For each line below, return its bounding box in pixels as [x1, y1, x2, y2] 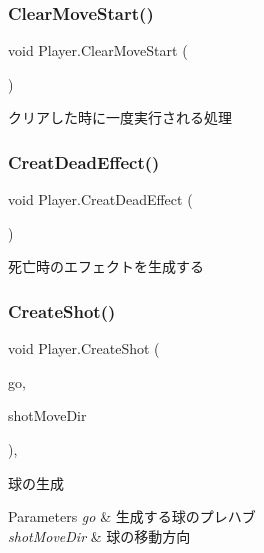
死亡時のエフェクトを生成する [8, 256, 204, 277]
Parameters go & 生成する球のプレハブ [8, 506, 256, 527]
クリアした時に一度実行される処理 [8, 107, 232, 128]
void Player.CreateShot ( [8, 338, 160, 359]
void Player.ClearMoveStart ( [8, 40, 188, 61]
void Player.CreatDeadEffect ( [8, 189, 193, 210]
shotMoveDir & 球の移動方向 [8, 525, 191, 546]
